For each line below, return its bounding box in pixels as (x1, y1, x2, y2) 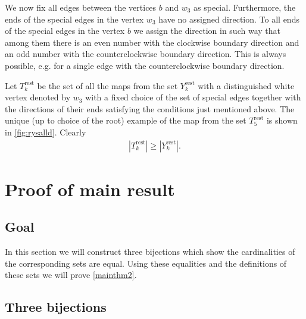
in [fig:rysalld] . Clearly (5, 125, 86, 138)
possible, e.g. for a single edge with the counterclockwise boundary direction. (5, 59, 285, 71)
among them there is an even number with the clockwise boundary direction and (5, 36, 299, 48)
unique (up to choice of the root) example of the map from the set (5, 114, 246, 127)
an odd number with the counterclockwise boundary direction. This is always (5, 48, 286, 60)
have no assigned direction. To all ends (158, 12, 299, 25)
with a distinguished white (198, 79, 295, 91)
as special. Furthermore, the (193, 1, 296, 13)
